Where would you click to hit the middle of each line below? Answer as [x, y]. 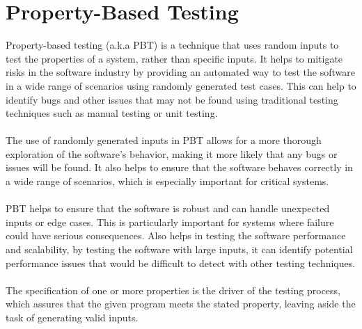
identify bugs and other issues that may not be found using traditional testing [172, 99]
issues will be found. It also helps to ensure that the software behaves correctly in [179, 167]
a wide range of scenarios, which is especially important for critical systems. [167, 181]
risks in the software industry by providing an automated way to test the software [180, 72]
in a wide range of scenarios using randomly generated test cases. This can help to [181, 85]
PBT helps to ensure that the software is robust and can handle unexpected [168, 208]
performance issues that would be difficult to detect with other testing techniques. [181, 263]
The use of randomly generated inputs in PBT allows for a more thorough [164, 140]
